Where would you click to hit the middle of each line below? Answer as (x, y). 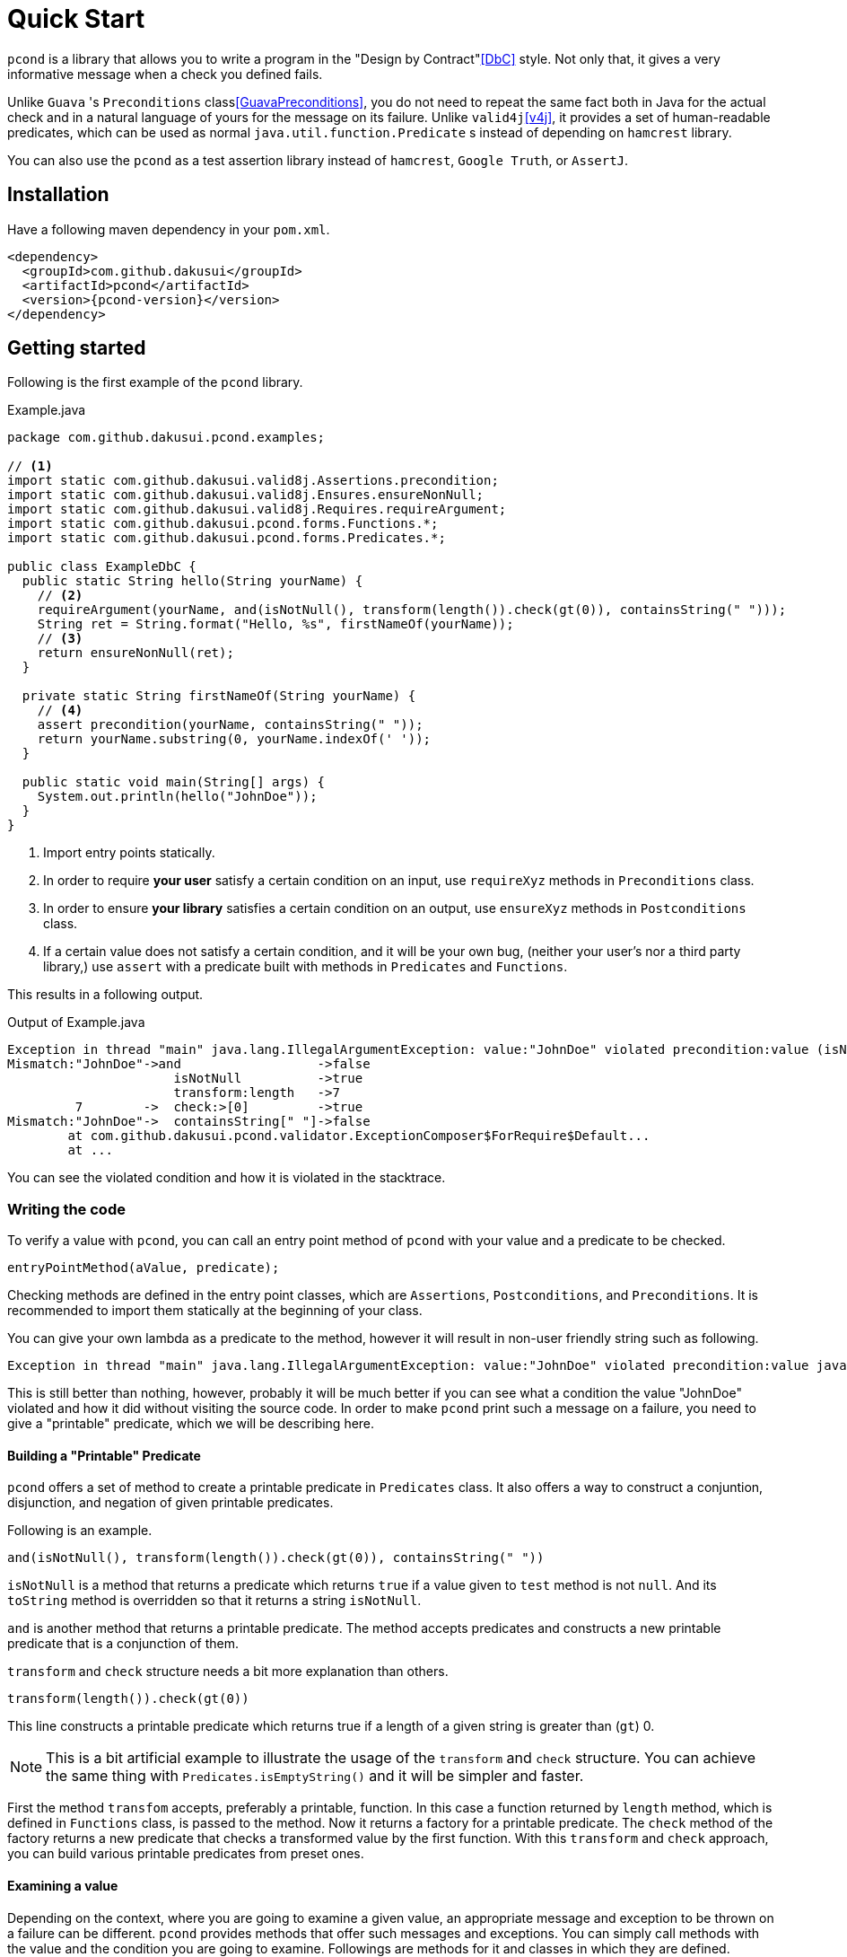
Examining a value (63, 1886)
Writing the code (66, 1209)
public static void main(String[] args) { (174, 782)
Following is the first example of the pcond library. (155, 382)
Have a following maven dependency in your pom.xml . (169, 229)
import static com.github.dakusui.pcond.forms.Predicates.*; (227, 538)
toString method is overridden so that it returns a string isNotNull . (214, 1601)
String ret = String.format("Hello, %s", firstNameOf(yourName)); (275, 624)
